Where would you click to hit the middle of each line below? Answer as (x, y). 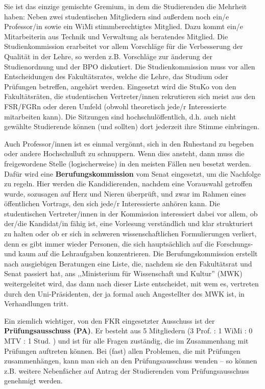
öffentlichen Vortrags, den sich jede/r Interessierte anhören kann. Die (112, 203)
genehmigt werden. (33, 381)
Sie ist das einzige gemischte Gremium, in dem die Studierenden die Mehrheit (126, 6)
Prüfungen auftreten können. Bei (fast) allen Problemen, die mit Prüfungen (122, 350)
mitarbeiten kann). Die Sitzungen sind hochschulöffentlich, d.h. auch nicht (120, 116)
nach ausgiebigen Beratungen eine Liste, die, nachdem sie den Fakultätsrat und (128, 263)
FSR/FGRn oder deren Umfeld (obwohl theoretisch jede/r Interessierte (115, 106)
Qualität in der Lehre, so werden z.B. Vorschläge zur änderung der (108, 56)
